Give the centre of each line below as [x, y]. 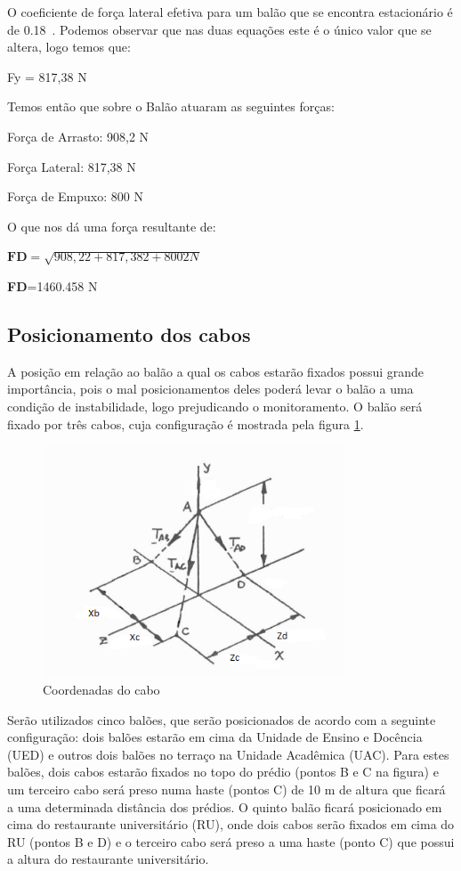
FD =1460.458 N [53, 285]
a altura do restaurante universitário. [108, 859]
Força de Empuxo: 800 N [75, 196]
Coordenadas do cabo [101, 689]
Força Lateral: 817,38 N [72, 166]
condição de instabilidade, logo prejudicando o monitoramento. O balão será [215, 406]
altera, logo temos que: [69, 47]
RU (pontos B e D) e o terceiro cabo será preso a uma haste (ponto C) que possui [231, 841]
